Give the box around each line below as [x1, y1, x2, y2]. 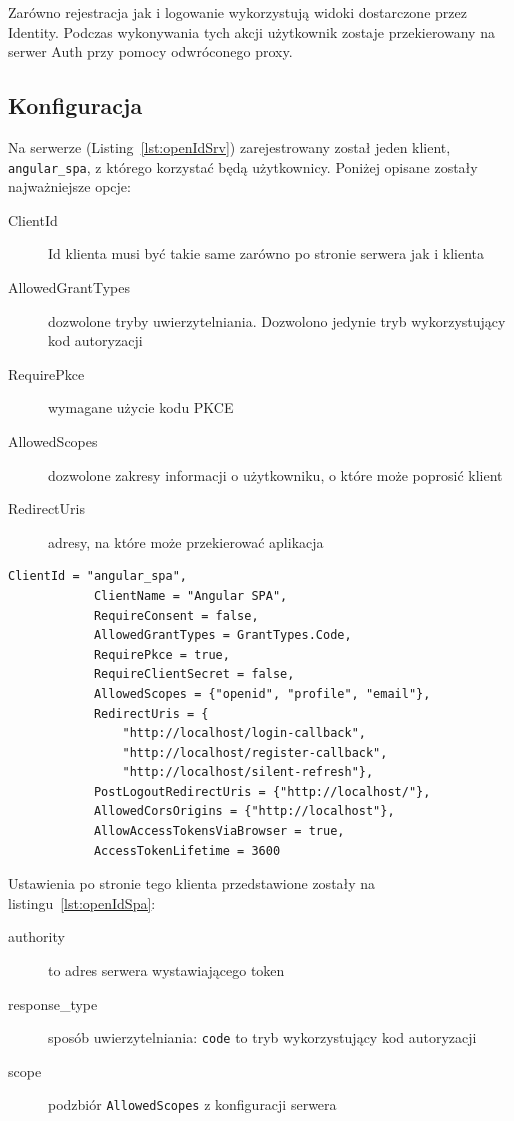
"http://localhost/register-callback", [122, 745, 388, 760]
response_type [8, 993, 98, 1014]
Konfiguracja [8, 90, 143, 121]
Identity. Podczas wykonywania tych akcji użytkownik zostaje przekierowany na [8, 21, 495, 42]
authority [8, 926, 65, 947]
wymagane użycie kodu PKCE [48, 397, 234, 418]
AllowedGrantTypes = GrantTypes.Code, [93, 628, 352, 643]
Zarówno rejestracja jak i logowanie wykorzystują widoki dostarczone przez [8, 2, 467, 22]
